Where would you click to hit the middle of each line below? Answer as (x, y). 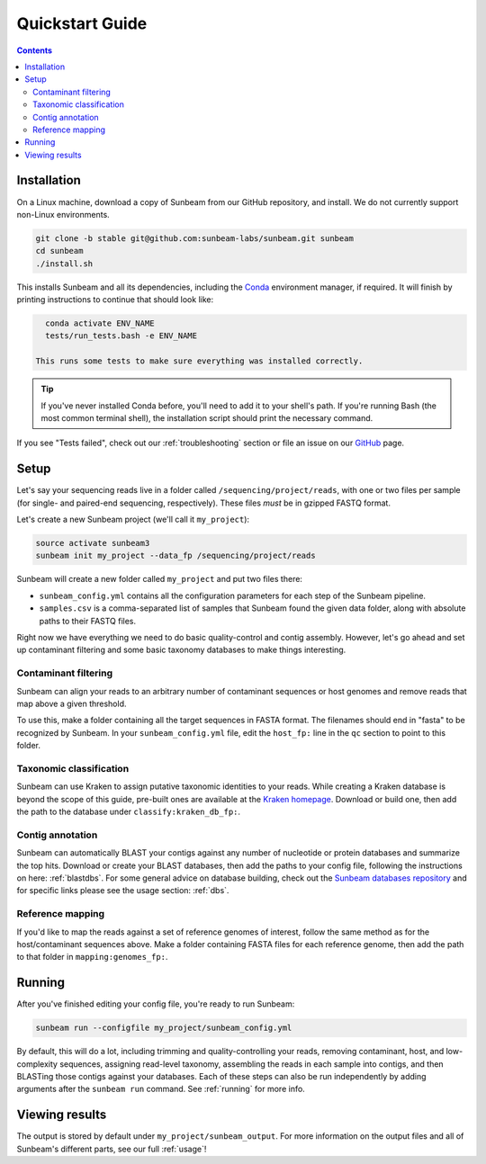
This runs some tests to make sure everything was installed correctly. (199, 361)
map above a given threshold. (72, 703)
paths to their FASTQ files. (88, 621)
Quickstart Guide (82, 23)
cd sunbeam (59, 251)
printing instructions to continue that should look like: (115, 300)
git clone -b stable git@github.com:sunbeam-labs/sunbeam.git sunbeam (195, 238)
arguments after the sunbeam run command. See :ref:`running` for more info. (161, 1089)
